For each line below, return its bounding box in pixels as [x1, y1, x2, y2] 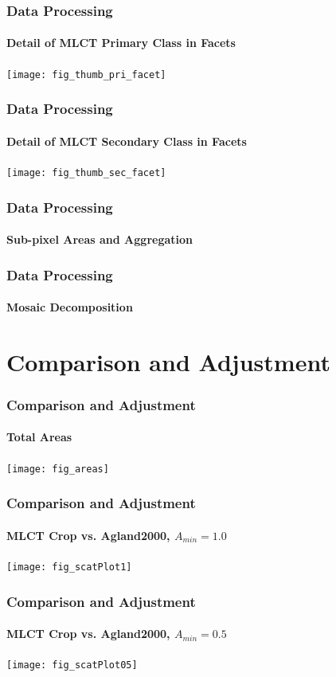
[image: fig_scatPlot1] [6, 561, 132, 573]
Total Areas [6, 429, 72, 445]
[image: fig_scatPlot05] [6, 659, 138, 671]
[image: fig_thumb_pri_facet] [6, 68, 166, 80]
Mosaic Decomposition [6, 299, 133, 315]
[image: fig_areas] [6, 463, 109, 475]
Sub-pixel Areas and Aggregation [6, 231, 193, 248]
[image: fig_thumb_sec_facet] [6, 166, 166, 178]
